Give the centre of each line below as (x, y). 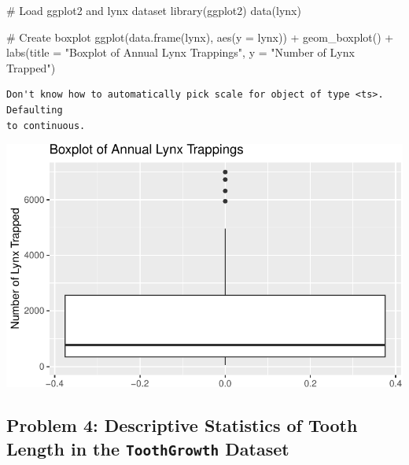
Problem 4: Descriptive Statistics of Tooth (182, 425)
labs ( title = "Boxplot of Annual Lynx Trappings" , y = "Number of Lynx (181, 52)
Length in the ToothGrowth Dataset (148, 448)
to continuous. (46, 125)
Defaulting (35, 110)
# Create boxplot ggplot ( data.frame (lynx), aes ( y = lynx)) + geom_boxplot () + (200, 37)
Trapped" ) (31, 67)
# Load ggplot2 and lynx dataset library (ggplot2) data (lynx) (154, 10)
